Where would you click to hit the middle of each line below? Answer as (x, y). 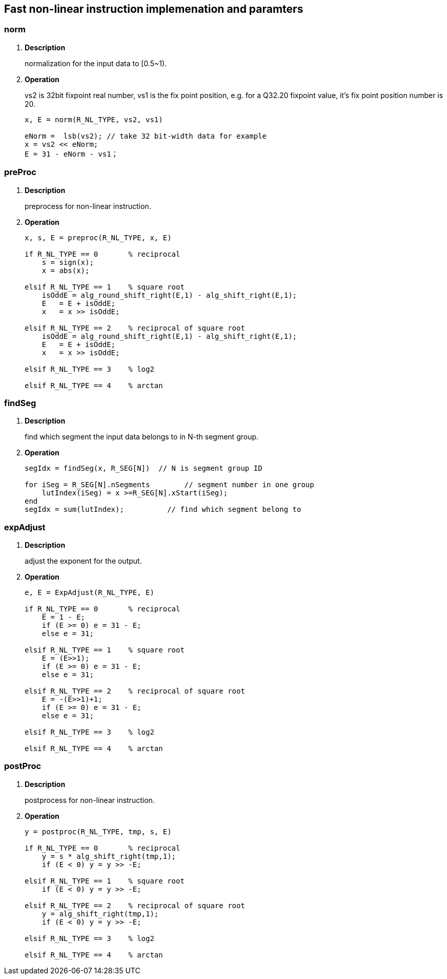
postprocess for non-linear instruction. (90, 800)
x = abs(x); (66, 270)
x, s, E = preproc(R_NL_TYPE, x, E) (98, 237)
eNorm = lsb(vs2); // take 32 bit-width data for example (146, 136)
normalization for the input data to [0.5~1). (96, 63)
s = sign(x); (68, 262)
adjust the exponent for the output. (83, 561)
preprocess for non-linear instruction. (88, 206)
